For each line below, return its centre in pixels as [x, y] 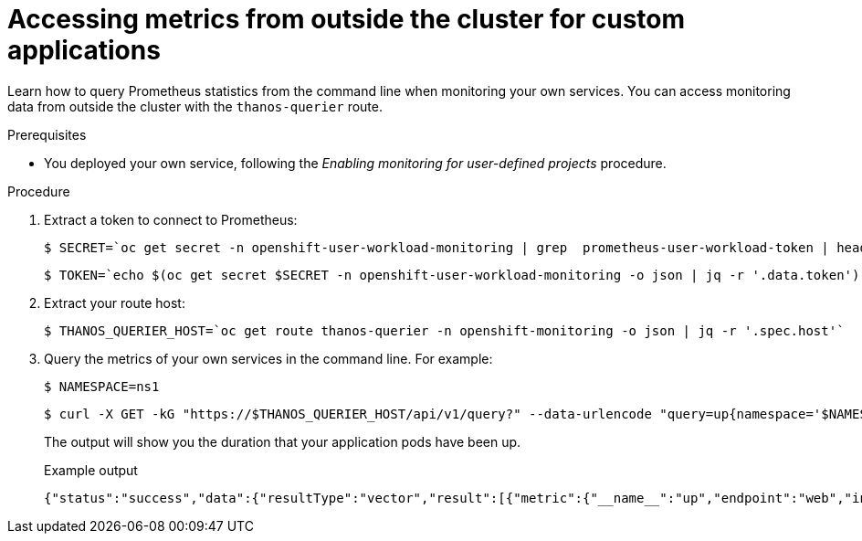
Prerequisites [47, 134]
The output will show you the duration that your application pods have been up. [283, 441]
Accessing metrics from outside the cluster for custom [347, 19]
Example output [91, 470]
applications [84, 50]
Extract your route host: [115, 302]
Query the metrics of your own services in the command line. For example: [268, 358]
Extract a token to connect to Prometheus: [171, 219]
